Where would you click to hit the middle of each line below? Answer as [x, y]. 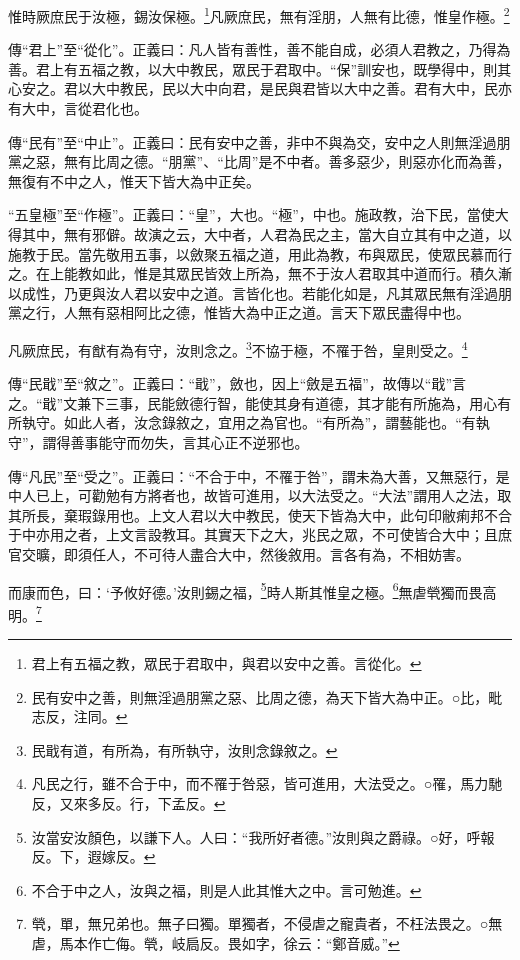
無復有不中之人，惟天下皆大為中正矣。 [134, 180]
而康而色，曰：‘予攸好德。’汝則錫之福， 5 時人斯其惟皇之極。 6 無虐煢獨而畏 [245, 590]
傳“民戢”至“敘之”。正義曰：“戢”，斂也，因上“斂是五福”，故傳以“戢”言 [237, 383]
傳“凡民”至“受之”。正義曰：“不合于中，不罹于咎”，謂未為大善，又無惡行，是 [259, 475]
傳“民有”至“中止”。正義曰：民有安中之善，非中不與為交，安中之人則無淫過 [252, 141]
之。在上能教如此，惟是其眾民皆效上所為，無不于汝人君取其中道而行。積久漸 [260, 273]
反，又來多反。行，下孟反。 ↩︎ [128, 803]
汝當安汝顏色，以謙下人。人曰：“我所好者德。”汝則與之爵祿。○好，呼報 [263, 836]
